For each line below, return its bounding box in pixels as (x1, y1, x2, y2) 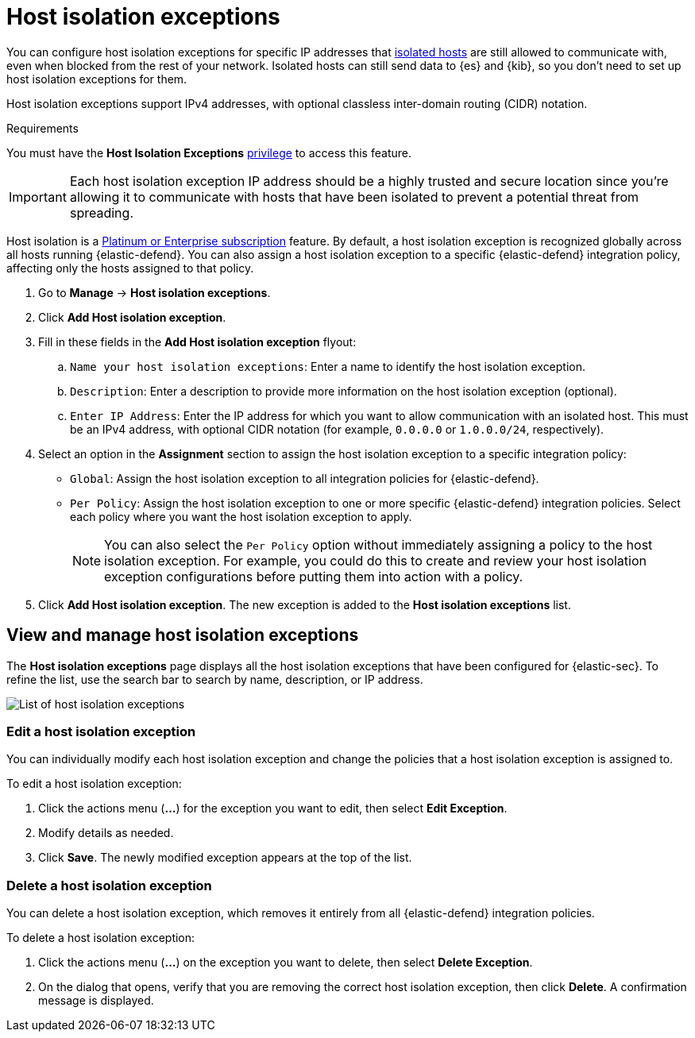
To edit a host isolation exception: (6, 777, 182, 791)
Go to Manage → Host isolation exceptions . (38, 285, 271, 299)
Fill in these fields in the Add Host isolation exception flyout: (38, 334, 357, 349)
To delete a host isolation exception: (6, 931, 195, 945)
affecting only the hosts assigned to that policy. (6, 260, 254, 275)
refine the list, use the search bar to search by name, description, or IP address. (6, 672, 423, 686)
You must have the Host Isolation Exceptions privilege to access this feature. (6, 145, 411, 160)
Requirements (6, 121, 79, 135)
